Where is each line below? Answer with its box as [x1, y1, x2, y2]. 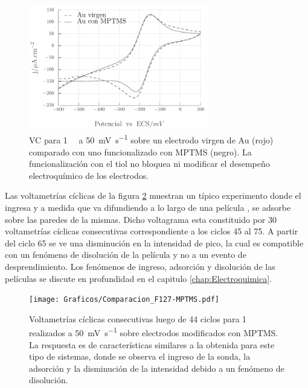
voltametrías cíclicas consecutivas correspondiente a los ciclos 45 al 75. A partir [5, 225, 298, 237]
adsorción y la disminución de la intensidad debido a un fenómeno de [29, 361, 284, 374]
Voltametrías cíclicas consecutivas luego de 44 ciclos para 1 [29, 312, 247, 325]
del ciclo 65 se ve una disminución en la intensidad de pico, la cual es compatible [5, 236, 304, 249]
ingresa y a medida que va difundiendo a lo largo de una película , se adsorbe [5, 201, 291, 214]
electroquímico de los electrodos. [29, 169, 149, 181]
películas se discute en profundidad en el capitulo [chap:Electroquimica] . [5, 272, 272, 284]
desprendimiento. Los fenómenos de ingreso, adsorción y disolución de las [5, 260, 275, 272]
